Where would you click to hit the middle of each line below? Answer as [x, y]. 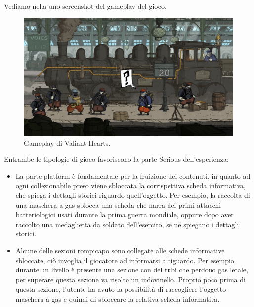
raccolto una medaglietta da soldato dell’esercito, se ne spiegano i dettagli [127, 224]
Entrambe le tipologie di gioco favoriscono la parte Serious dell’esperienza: [116, 159]
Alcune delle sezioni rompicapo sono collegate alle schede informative [120, 250]
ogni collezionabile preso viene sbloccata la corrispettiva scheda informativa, [130, 185]
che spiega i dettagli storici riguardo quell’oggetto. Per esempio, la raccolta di [133, 195]
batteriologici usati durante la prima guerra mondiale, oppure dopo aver [125, 214]
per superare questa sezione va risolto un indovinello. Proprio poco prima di [130, 279]
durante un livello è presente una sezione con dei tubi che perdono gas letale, [132, 270]
